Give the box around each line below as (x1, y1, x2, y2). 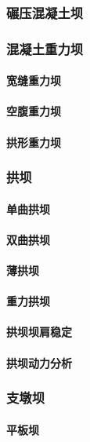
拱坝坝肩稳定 (6, 323, 72, 340)
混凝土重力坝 (6, 38, 84, 58)
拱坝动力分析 (6, 354, 72, 371)
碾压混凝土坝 (6, 2, 84, 22)
